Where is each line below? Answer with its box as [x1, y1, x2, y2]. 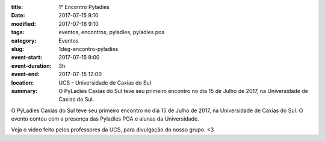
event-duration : [11, 62, 52, 69]
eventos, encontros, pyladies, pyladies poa [58, 29, 165, 36]
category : [11, 37, 37, 44]
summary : [11, 87, 38, 94]
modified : [11, 20, 36, 27]
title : [11, 4, 23, 10]
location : [11, 79, 34, 86]
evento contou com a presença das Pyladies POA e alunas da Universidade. [11, 115, 199, 122]
